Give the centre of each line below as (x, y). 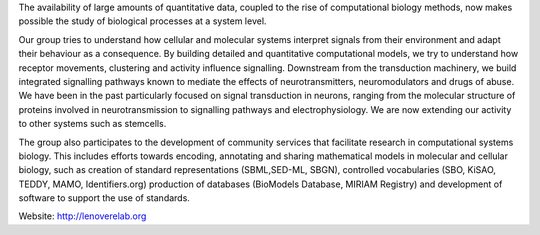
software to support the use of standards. (104, 198)
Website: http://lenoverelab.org (82, 216)
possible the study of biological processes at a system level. (142, 21)
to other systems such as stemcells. (92, 124)
